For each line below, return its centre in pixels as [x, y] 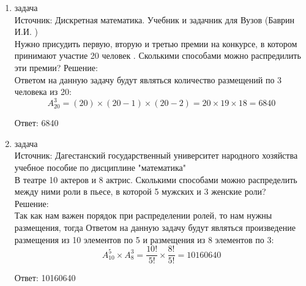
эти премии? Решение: [56, 67]
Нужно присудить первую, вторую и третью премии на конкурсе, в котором [156, 43]
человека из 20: [43, 92]
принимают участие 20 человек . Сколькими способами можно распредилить [158, 55]
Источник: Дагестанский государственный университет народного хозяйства [156, 155]
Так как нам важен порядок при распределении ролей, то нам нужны [143, 215]
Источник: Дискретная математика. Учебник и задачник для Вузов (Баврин [155, 19]
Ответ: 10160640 [45, 278]
